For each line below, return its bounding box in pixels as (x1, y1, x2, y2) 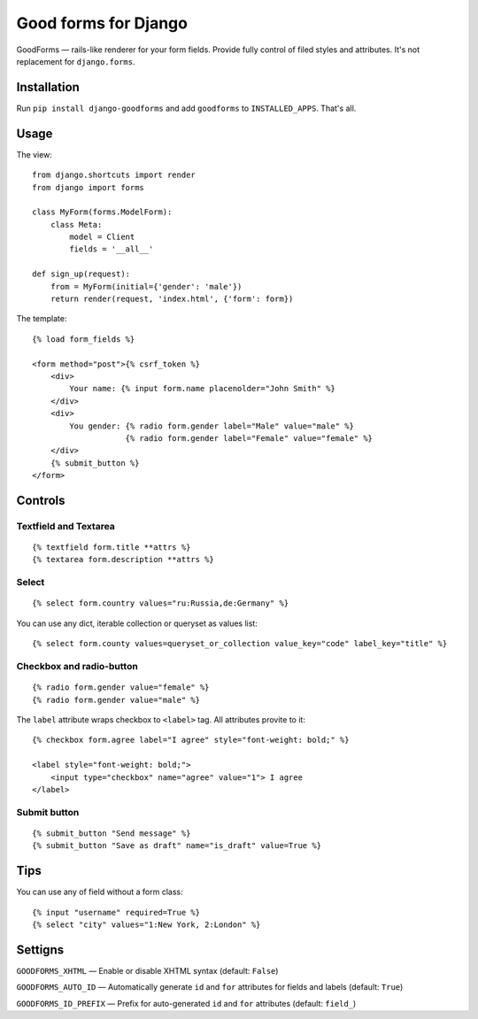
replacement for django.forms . (16, 56, 135, 66)
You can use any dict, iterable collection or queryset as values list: (16, 618, 258, 629)
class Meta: (50, 220, 103, 229)
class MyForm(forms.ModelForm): (32, 207, 173, 217)
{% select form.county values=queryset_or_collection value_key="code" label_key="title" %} (32, 638, 448, 649)
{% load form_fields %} (32, 334, 135, 344)
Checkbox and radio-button (16, 660, 139, 672)
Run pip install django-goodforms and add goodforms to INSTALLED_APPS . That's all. (16, 103, 357, 113)
